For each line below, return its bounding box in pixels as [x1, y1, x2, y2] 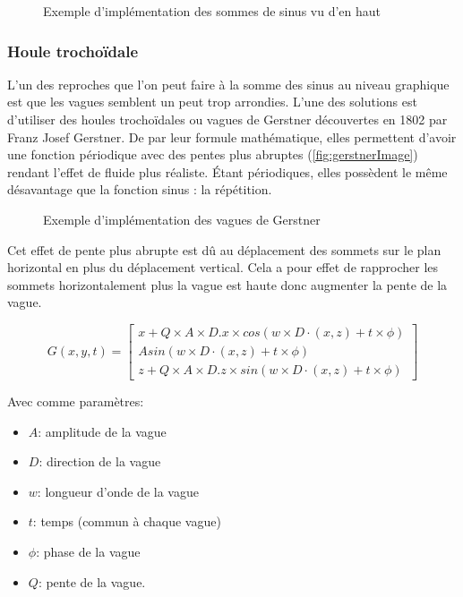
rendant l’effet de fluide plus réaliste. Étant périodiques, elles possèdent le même [7, 162, 448, 181]
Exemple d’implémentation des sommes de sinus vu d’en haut [43, 2, 382, 20]
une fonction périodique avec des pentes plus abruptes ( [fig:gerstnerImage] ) [7, 145, 418, 164]
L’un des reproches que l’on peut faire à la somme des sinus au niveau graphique [7, 74, 450, 93]
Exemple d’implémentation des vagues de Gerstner [43, 209, 321, 228]
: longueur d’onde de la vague [37, 482, 199, 500]
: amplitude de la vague [38, 422, 167, 440]
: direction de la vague [39, 452, 161, 471]
